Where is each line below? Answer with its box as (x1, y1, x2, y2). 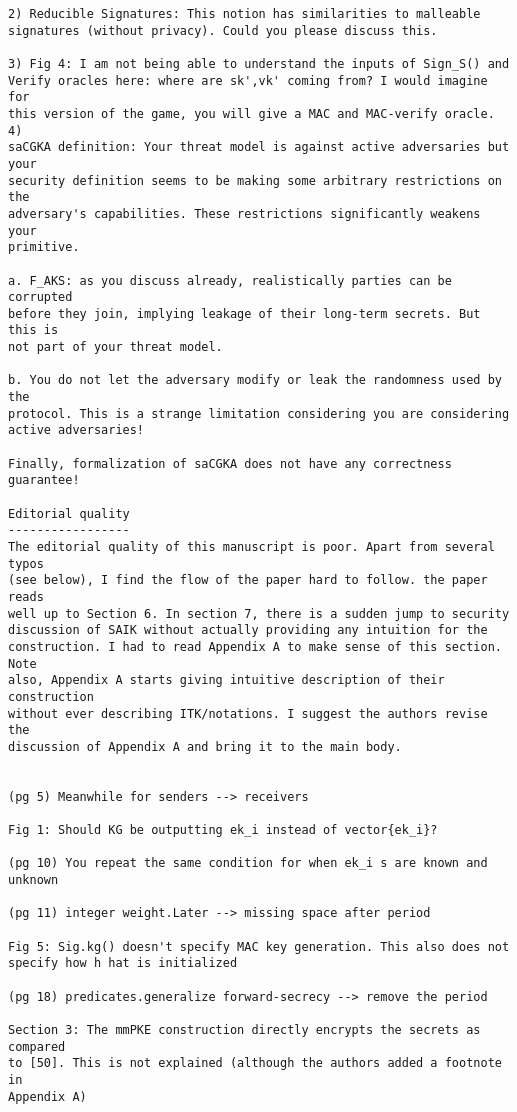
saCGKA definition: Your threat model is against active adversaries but (8, 140, 510, 155)
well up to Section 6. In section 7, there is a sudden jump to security (8, 606, 510, 621)
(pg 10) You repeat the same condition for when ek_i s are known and (8, 856, 488, 871)
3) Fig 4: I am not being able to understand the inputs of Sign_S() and (8, 56, 510, 71)
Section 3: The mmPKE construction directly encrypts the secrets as (8, 1023, 481, 1038)
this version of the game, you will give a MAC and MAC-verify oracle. (8, 106, 495, 121)
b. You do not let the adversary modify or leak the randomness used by (8, 373, 502, 388)
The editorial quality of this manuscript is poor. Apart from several (8, 540, 495, 554)
